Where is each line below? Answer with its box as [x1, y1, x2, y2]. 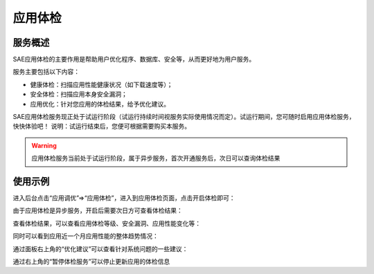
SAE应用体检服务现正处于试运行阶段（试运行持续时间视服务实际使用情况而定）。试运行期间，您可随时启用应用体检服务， [12, 113, 356, 121]
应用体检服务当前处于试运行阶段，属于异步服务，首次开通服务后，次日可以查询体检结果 [31, 154, 280, 163]
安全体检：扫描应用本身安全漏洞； [30, 90, 127, 98]
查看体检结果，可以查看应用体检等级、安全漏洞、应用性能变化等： [12, 219, 201, 228]
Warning [31, 141, 57, 149]
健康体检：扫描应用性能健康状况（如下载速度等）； [30, 80, 173, 89]
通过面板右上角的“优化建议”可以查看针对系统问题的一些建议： [12, 244, 188, 253]
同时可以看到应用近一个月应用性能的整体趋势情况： [12, 232, 159, 240]
